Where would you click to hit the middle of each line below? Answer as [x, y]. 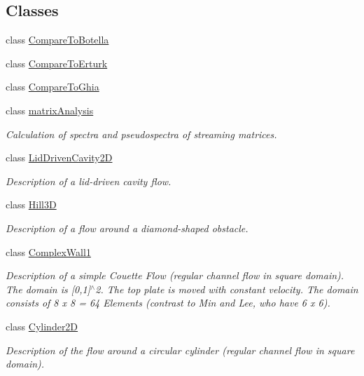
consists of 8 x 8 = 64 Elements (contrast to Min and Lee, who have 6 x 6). [168, 303]
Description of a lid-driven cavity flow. [89, 181]
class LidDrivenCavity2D [59, 157]
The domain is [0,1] [48, 289]
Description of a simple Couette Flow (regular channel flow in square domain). [175, 275]
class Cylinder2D [42, 326]
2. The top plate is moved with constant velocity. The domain [227, 289]
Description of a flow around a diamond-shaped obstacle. [127, 228]
